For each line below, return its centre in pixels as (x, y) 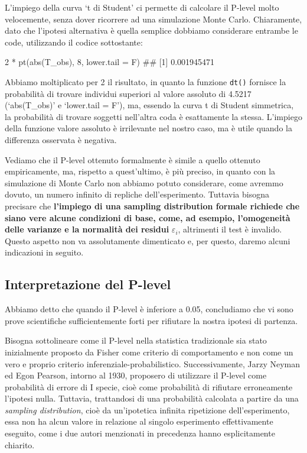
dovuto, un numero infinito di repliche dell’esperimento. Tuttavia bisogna (137, 194)
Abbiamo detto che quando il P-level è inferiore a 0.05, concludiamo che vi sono (149, 309)
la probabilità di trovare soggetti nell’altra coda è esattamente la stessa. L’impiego (153, 116)
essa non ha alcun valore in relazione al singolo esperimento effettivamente (139, 421)
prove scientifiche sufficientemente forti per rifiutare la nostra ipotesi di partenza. (151, 320)
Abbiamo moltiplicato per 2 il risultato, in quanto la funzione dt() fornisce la (146, 81)
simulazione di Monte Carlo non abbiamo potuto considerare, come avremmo (144, 182)
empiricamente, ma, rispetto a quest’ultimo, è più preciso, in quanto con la (140, 171)
